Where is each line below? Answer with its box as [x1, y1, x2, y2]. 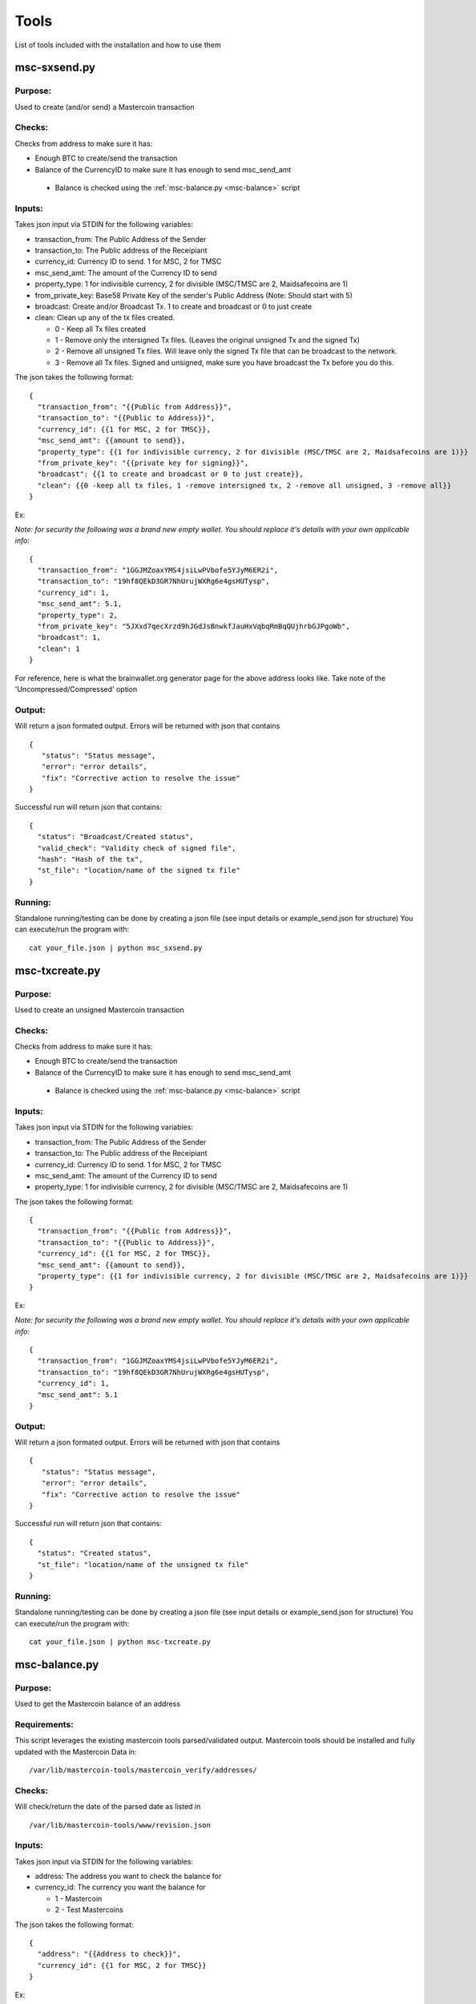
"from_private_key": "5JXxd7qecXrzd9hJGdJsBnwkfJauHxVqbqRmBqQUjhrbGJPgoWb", [37, 622, 350, 631]
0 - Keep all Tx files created [54, 324, 146, 333]
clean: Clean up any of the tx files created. [34, 313, 175, 322]
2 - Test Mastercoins [54, 1905, 123, 1915]
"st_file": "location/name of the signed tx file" [37, 866, 240, 875]
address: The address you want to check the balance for [34, 1872, 222, 1881]
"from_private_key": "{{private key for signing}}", [37, 458, 249, 467]
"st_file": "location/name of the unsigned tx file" [37, 1560, 249, 1569]
